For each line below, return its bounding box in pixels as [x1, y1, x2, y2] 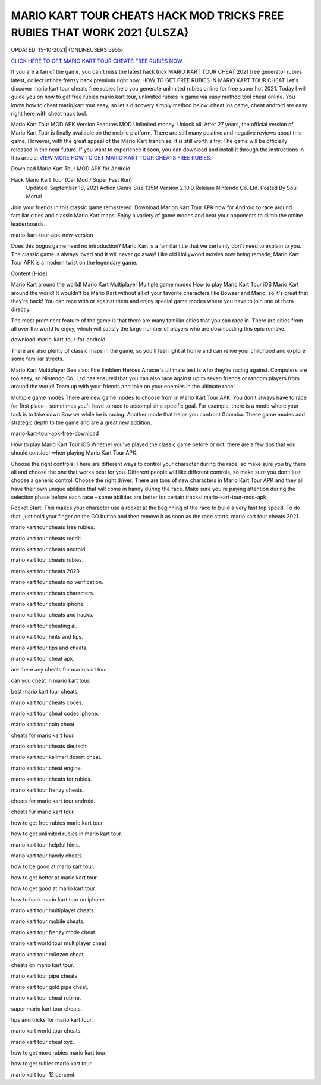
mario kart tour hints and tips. [11, 633, 83, 641]
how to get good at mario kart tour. [11, 885, 96, 892]
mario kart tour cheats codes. [11, 699, 83, 706]
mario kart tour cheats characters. [11, 589, 95, 596]
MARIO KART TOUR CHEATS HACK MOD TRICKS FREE [11, 9, 284, 22]
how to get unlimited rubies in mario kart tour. [11, 830, 122, 837]
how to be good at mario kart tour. [11, 863, 95, 870]
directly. [11, 306, 31, 313]
